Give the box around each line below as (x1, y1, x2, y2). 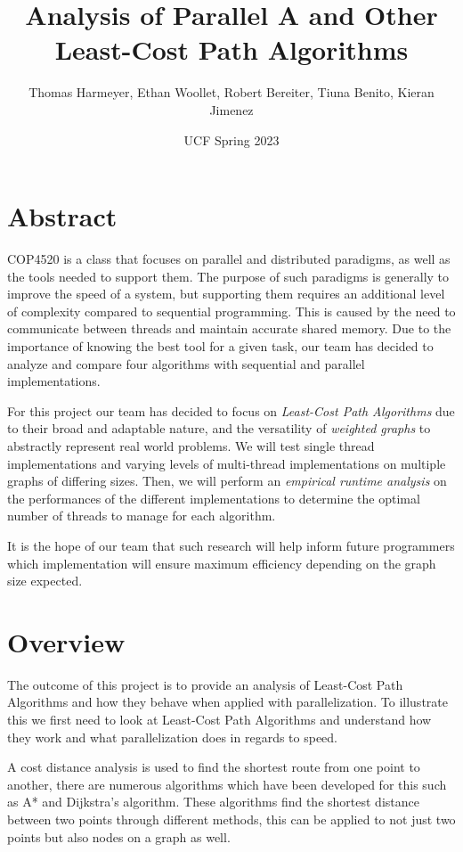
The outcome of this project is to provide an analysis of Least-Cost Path (7, 675, 403, 693)
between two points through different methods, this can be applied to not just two (7, 810, 456, 828)
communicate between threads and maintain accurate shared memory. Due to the (7, 319, 451, 338)
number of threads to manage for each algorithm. (7, 506, 276, 525)
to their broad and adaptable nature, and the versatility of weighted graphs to (7, 419, 431, 438)
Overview (7, 623, 126, 659)
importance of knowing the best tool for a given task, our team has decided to (7, 337, 434, 355)
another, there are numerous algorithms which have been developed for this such (7, 774, 447, 793)
